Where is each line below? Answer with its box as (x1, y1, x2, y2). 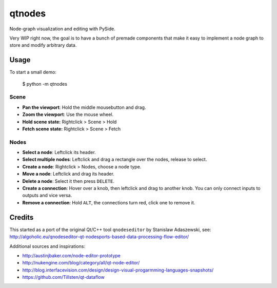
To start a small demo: (9, 69, 56, 75)
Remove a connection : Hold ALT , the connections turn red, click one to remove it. (22, 199, 195, 205)
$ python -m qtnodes (22, 81, 68, 87)
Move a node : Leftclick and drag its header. (22, 171, 115, 177)
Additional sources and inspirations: (9, 243, 86, 249)
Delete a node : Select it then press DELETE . (22, 178, 115, 184)
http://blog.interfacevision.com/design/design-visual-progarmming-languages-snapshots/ (22, 267, 214, 273)
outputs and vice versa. (22, 193, 72, 199)
